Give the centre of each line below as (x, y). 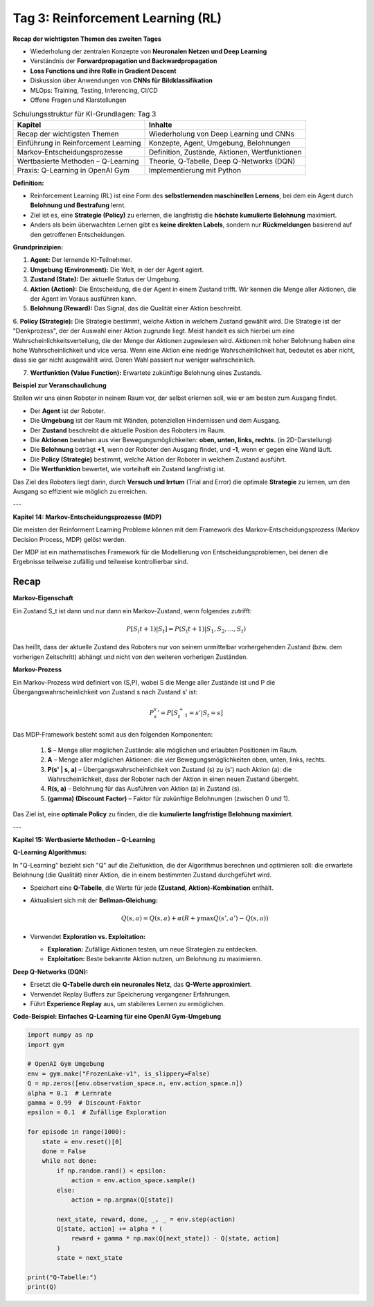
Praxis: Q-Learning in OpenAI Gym (73, 170)
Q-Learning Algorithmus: (50, 852)
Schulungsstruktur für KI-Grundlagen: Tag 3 (84, 114)
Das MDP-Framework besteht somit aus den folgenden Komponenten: (113, 734)
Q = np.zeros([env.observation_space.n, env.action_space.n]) (135, 1084)
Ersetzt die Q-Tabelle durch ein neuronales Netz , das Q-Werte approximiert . (141, 985)
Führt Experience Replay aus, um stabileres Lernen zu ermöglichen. (127, 1003)
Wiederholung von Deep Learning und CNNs (221, 134)
